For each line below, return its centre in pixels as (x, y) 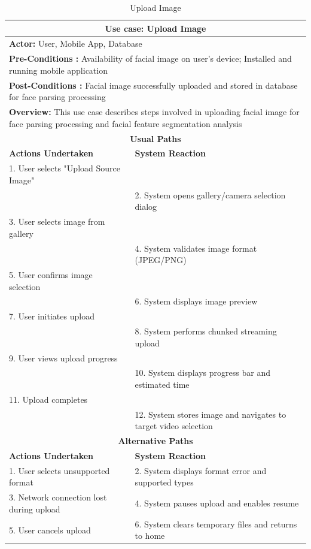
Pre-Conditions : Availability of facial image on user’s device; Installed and (150, 58)
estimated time (162, 384)
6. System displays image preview (196, 301)
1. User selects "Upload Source (65, 168)
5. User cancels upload (50, 530)
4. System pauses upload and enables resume (217, 503)
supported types (164, 482)
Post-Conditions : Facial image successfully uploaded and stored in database (153, 85)
